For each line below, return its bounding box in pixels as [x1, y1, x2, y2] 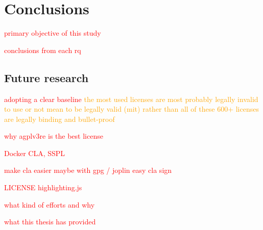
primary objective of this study [4, 28, 101, 38]
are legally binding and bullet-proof [4, 113, 115, 124]
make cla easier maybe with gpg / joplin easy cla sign [4, 165, 172, 175]
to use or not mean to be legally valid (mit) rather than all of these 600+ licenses [4, 104, 259, 114]
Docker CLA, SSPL [4, 147, 65, 158]
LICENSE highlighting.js [4, 182, 82, 193]
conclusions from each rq [4, 44, 81, 55]
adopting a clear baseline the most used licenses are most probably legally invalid [4, 93, 258, 104]
